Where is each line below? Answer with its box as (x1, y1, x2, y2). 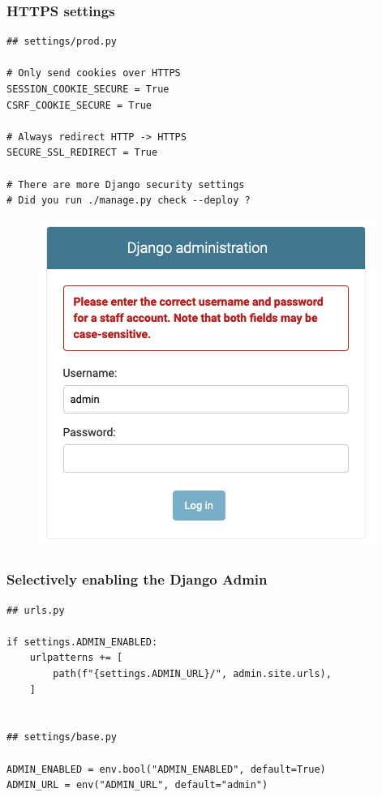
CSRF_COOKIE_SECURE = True (6, 99, 152, 111)
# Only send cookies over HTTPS (6, 67, 181, 79)
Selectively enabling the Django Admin (6, 569, 268, 589)
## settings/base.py (6, 731, 118, 743)
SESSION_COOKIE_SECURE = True (6, 84, 170, 95)
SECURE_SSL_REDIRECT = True (6, 147, 158, 159)
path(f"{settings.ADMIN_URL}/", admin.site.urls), (53, 667, 332, 679)
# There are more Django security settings (6, 178, 245, 191)
